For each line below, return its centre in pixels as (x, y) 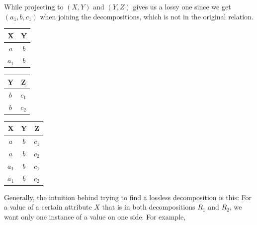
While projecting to (34, 6)
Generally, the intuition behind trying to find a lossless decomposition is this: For (128, 197)
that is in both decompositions (149, 207)
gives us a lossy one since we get (182, 6)
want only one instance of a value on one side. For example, (95, 216)
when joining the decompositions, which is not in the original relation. (147, 16)
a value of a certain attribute (48, 207)
